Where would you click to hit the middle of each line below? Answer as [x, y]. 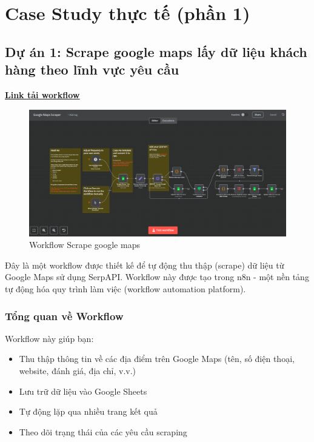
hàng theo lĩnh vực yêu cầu [92, 69]
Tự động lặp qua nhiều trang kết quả [88, 411]
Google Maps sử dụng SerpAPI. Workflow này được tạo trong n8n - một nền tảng [157, 277]
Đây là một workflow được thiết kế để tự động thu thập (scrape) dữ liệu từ [145, 265]
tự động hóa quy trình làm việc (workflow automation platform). [125, 289]
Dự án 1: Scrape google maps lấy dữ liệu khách [156, 51]
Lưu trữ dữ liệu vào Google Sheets [83, 391]
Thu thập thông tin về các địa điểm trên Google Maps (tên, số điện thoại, [157, 359]
